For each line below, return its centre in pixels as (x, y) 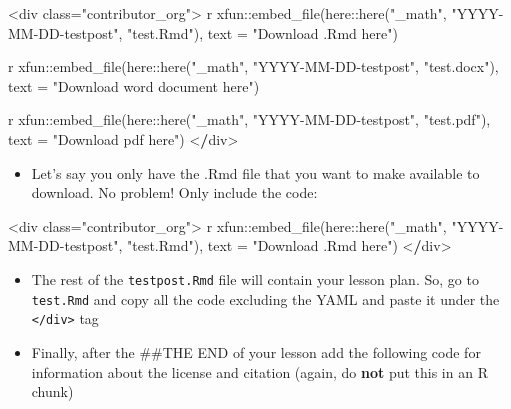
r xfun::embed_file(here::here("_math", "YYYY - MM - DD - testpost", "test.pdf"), (249, 119)
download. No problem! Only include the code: (174, 192)
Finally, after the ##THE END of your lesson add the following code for (256, 351)
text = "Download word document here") (134, 85)
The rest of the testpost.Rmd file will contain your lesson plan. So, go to (255, 278)
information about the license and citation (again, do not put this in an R (259, 371)
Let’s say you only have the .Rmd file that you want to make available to (255, 172)
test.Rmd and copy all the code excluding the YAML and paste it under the (265, 298)
